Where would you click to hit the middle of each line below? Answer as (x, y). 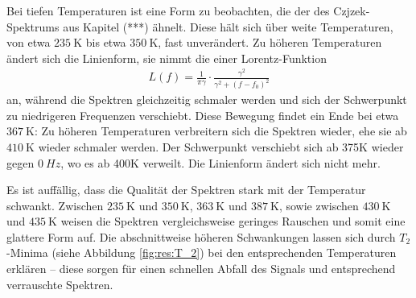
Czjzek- (352, 10)
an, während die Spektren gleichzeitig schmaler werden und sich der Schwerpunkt (207, 99)
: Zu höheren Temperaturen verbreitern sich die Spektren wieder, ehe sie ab (221, 131)
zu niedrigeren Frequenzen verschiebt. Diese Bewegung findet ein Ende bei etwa (203, 115)
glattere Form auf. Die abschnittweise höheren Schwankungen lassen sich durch (201, 236)
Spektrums (33, 26)
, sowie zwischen (319, 205)
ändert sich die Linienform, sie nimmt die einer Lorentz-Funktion (167, 58)
